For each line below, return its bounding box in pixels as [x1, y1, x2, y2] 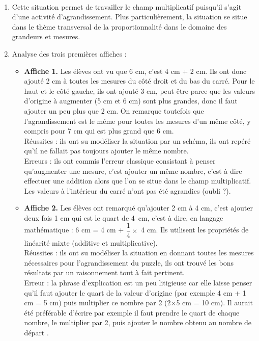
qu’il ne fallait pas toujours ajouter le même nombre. [24, 145, 189, 156]
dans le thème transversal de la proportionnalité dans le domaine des [12, 21, 227, 32]
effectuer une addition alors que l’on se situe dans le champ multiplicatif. [24, 175, 251, 186]
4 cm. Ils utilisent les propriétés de [141, 224, 249, 235]
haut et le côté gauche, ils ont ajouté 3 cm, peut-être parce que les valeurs [24, 85, 255, 96]
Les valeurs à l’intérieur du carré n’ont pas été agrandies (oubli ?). [24, 185, 231, 196]
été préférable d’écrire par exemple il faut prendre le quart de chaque [24, 307, 240, 318]
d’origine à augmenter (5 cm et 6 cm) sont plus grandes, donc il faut [24, 95, 238, 106]
